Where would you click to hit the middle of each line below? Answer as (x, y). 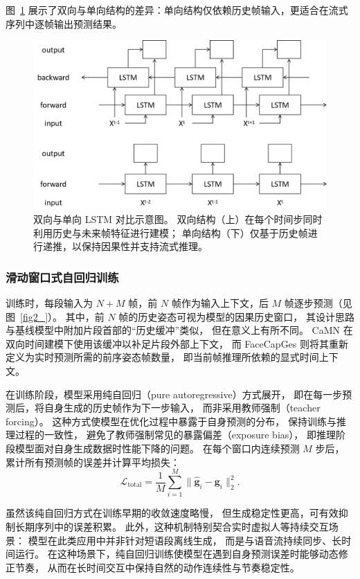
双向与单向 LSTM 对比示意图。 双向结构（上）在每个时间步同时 (178, 219)
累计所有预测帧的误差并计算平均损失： (93, 462)
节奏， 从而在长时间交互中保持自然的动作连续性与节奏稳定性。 (157, 567)
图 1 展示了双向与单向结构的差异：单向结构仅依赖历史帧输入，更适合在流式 (177, 10)
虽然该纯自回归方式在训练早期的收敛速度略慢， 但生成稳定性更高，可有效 (172, 513)
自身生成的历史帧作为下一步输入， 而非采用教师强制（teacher (182, 408)
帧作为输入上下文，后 (220, 303)
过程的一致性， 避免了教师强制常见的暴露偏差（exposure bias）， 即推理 (175, 435)
